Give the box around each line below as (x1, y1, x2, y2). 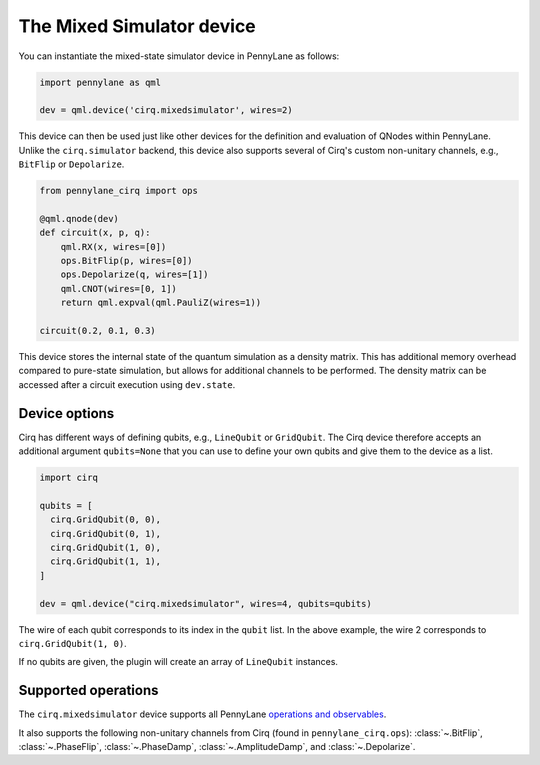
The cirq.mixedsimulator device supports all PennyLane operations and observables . (18, 708, 387, 720)
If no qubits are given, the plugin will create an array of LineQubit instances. (18, 656, 339, 668)
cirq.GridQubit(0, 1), (50, 528, 162, 539)
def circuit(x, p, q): (39, 227, 151, 239)
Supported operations (18, 682, 159, 699)
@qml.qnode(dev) (39, 213, 120, 224)
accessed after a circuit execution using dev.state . (18, 378, 236, 390)
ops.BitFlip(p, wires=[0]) (60, 255, 194, 267)
